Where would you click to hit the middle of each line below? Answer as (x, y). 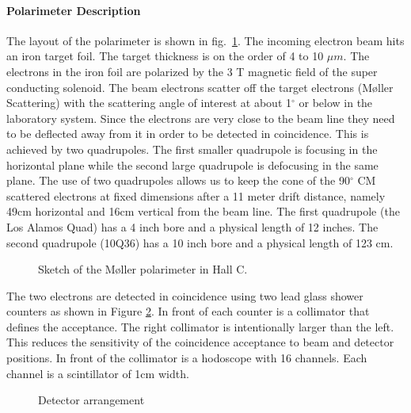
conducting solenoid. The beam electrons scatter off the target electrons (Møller (200, 87)
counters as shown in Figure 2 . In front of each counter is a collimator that (188, 311)
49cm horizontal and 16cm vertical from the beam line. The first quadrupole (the (203, 211)
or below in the (336, 103)
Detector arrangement (91, 400)
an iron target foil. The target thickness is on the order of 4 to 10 (165, 56)
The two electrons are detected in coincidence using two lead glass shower (185, 295)
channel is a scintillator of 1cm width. (98, 373)
